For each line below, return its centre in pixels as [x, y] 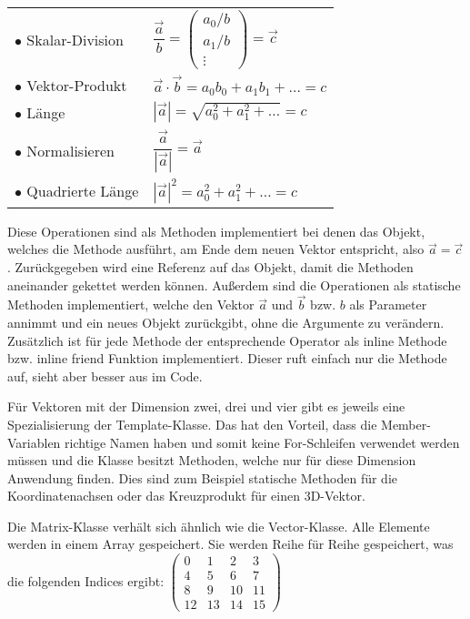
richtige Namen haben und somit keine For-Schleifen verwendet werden [262, 442]
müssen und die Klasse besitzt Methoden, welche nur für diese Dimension [212, 460]
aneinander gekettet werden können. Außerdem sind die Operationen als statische [234, 284]
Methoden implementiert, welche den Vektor [131, 304]
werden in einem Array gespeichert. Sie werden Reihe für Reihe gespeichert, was [230, 544]
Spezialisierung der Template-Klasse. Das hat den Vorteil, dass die [192, 424]
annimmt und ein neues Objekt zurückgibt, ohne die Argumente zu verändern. [226, 322]
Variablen [34, 442]
